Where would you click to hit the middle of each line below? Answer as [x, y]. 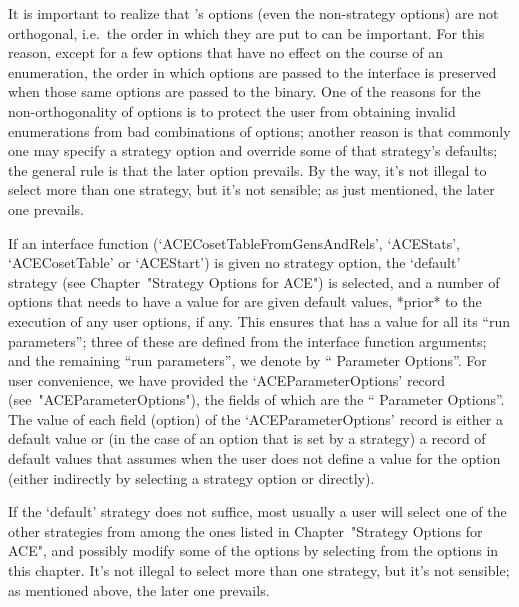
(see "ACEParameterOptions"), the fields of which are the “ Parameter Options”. [256, 399]
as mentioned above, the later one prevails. [139, 589]
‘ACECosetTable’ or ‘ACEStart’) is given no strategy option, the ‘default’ [234, 262]
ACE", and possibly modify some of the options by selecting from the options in [253, 550]
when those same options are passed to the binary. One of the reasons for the [244, 91]
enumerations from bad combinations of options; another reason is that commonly [259, 130]
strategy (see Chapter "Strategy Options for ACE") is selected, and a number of [254, 281]
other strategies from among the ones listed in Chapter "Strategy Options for [245, 530]
